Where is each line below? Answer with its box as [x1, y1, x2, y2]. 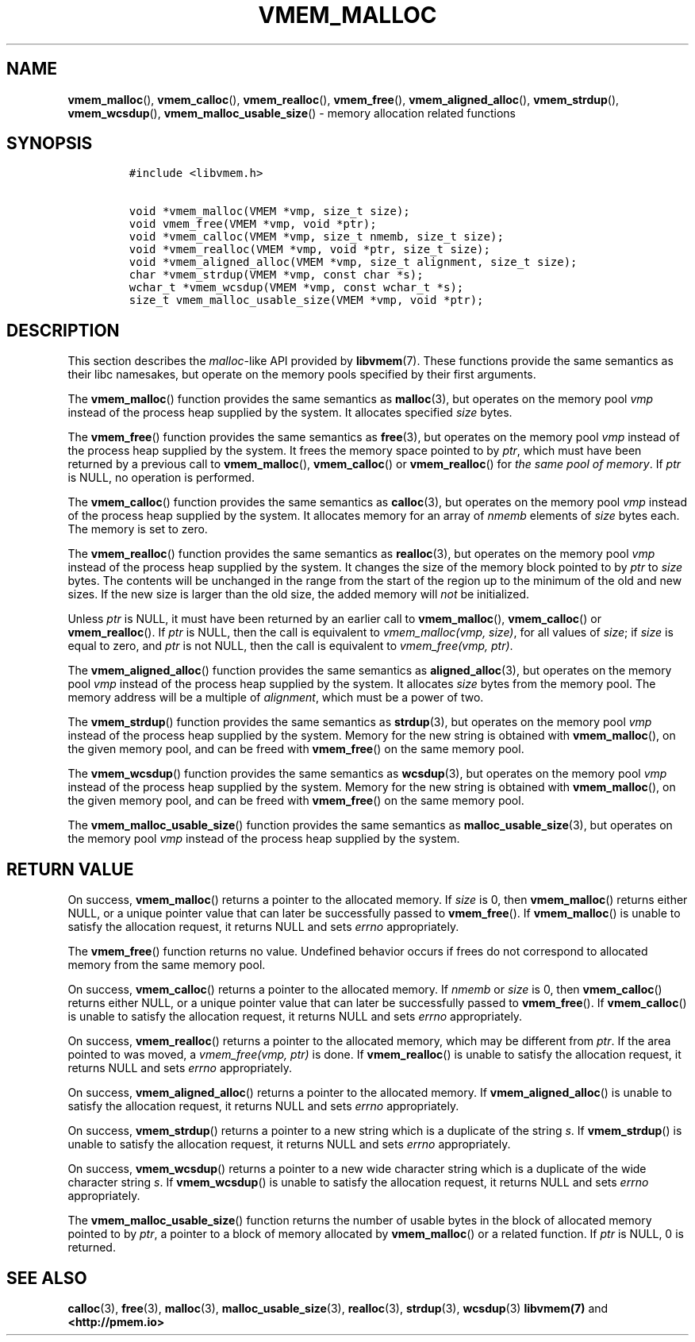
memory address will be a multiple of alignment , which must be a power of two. [67, 690, 484, 705]
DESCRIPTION [6, 320, 120, 340]
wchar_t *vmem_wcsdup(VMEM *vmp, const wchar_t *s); [129, 281, 464, 294]
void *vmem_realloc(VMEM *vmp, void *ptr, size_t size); [129, 243, 490, 256]
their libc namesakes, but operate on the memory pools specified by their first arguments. [67, 367, 536, 382]
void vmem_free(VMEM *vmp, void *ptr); [129, 217, 377, 231]
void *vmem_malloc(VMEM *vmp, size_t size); [129, 205, 410, 218]
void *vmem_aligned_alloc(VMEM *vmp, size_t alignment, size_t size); [129, 256, 578, 269]
